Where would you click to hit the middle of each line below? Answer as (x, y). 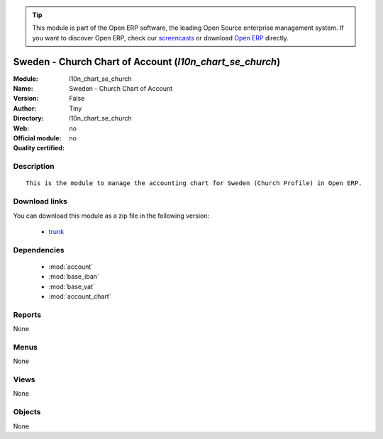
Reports (27, 314)
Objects (27, 412)
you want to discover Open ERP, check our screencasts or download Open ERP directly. (160, 38)
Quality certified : (39, 148)
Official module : (37, 138)
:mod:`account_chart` (80, 296)
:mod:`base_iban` (74, 277)
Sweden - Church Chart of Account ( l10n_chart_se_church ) (147, 61)
